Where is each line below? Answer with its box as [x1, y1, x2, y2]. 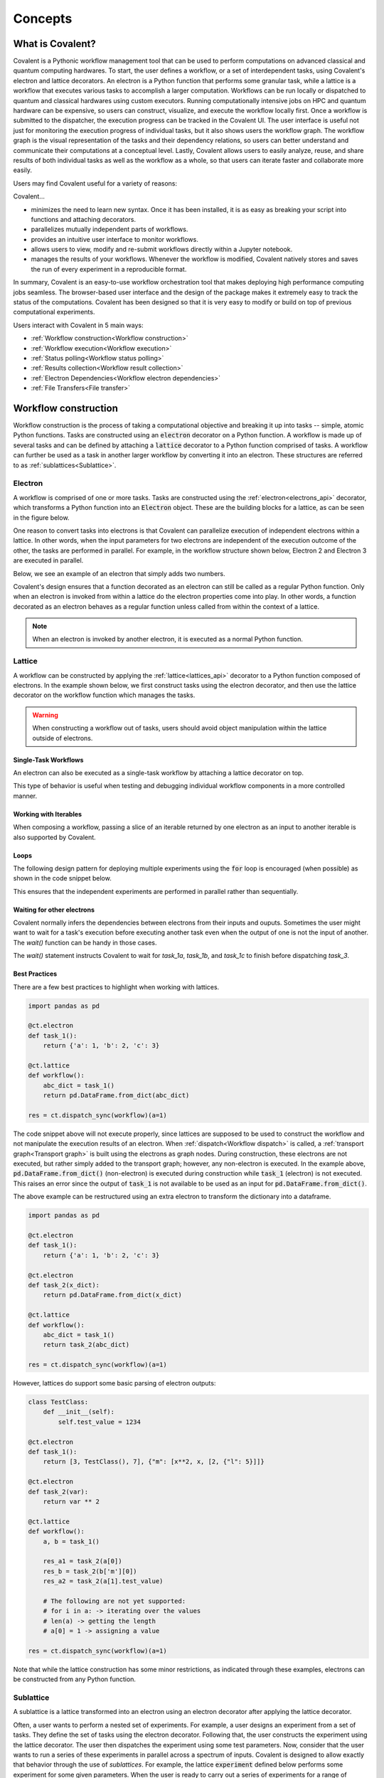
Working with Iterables [13, 809, 82, 818]
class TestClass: [28, 1398, 89, 1406]
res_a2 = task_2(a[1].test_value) [43, 1577, 164, 1585]
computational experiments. [13, 308, 95, 316]
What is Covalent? [13, 38, 96, 50]
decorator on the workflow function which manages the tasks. [13, 691, 196, 700]
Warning [32, 710, 58, 719]
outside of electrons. [32, 733, 93, 742]
